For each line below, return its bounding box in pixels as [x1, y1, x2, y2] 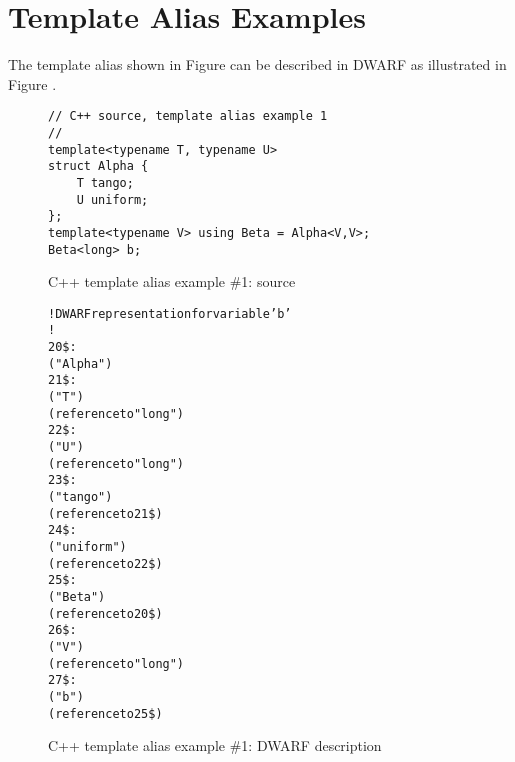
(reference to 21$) [48, 506, 163, 521]
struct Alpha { [48, 159, 149, 174]
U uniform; [76, 192, 149, 207]
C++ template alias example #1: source [48, 271, 296, 292]
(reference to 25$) [48, 706, 163, 721]
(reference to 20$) [48, 606, 163, 621]
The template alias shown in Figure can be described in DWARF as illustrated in [8, 54, 507, 75]
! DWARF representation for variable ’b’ [48, 306, 292, 321]
